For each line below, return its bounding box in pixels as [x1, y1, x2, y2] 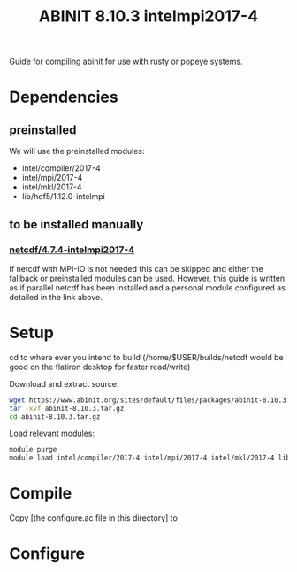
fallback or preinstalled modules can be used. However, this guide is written [9, 273, 286, 283]
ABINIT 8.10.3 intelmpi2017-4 [38, 6, 259, 27]
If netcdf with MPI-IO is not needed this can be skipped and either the [9, 263, 263, 274]
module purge [9, 445, 57, 454]
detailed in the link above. [9, 291, 103, 302]
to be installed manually [9, 217, 144, 232]
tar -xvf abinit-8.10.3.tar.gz [9, 404, 125, 413]
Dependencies [9, 87, 118, 107]
